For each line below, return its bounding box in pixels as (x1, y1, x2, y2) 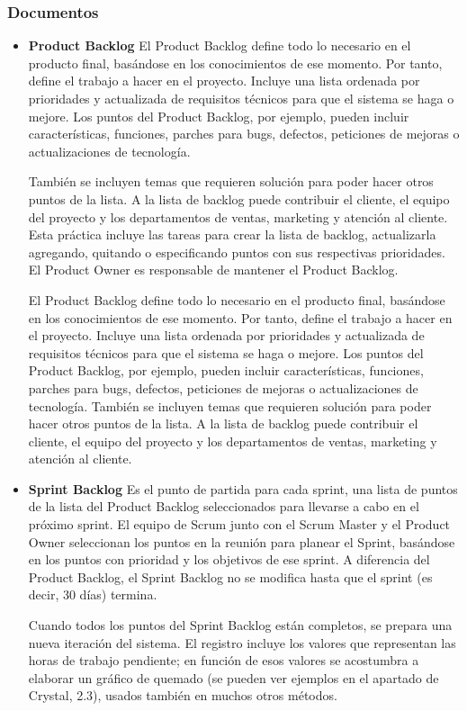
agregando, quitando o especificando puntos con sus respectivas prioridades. (28, 242, 445, 261)
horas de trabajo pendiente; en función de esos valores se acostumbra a (28, 651, 419, 670)
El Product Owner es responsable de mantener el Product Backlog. (28, 260, 399, 279)
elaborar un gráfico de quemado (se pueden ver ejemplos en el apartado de (28, 668, 439, 687)
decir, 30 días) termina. (28, 585, 157, 604)
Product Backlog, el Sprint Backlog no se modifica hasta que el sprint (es (28, 567, 433, 586)
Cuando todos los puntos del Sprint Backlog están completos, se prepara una (28, 616, 453, 634)
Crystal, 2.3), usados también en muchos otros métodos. (28, 686, 337, 705)
